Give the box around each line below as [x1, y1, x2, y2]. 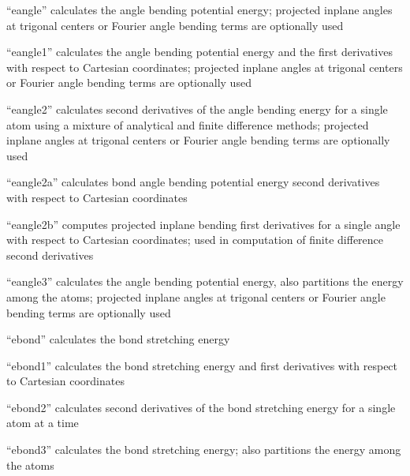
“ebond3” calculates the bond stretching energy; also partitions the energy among [6, 441, 401, 458]
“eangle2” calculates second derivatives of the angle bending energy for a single [6, 100, 388, 117]
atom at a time [6, 414, 79, 431]
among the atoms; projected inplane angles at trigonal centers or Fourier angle [6, 288, 386, 305]
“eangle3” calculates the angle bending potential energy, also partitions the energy [6, 273, 404, 290]
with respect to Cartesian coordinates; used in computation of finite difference [6, 231, 384, 248]
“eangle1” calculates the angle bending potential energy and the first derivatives [6, 43, 393, 60]
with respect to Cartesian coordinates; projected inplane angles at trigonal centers [6, 58, 403, 75]
